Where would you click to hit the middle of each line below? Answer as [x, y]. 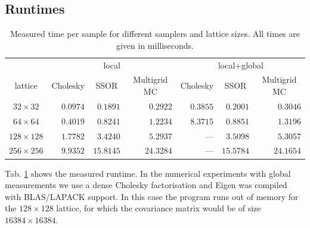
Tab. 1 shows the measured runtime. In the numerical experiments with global [148, 173]
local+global [241, 65]
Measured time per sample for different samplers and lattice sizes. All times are [155, 34]
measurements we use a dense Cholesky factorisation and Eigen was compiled [146, 185]
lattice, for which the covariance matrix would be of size [159, 208]
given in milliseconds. [155, 45]
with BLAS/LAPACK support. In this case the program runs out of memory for [152, 196]
